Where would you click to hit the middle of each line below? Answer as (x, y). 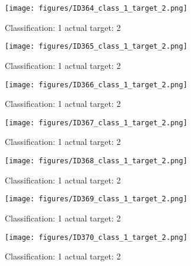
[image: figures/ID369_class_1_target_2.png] (96, 199)
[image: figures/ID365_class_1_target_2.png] (96, 47)
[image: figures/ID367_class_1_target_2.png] (96, 123)
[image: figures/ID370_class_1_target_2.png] (96, 237)
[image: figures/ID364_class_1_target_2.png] (96, 8)
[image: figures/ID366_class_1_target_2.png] (96, 85)
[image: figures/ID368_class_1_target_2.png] (96, 161)
